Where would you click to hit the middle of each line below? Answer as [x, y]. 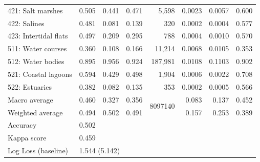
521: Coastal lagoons [40, 74]
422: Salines [26, 23]
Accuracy [22, 125]
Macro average [30, 99]
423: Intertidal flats [38, 36]
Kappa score [27, 138]
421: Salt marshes [35, 10]
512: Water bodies [36, 61]
